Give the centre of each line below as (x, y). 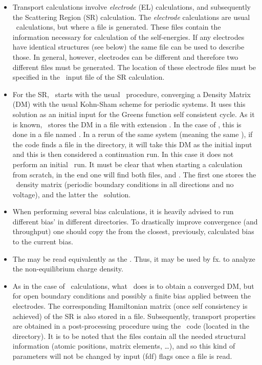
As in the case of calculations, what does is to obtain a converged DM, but (133, 286)
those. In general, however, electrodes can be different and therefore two (125, 56)
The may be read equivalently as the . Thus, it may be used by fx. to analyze (134, 258)
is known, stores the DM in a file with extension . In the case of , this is (127, 124)
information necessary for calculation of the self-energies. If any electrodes (128, 37)
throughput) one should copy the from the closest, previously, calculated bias (133, 231)
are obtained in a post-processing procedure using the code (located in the (131, 326)
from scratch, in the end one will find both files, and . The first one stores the (134, 174)
